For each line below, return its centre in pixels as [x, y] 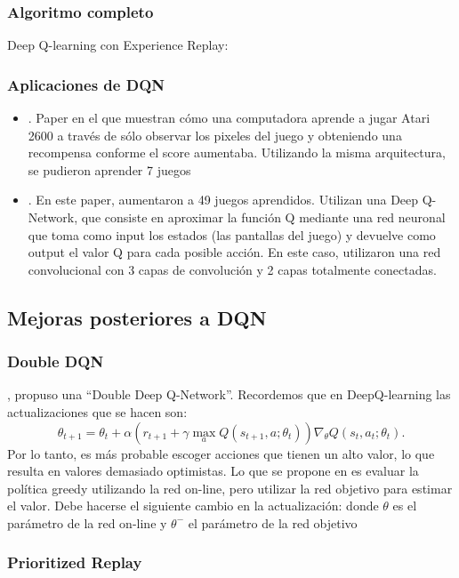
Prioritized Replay [75, 562]
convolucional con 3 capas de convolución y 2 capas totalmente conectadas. [232, 269]
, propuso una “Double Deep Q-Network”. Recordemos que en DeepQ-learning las [229, 394]
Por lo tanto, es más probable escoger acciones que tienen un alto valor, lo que [221, 453]
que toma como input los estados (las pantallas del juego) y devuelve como [232, 234]
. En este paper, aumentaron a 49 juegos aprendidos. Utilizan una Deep [223, 200]
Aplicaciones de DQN [86, 84]
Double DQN [56, 361]
